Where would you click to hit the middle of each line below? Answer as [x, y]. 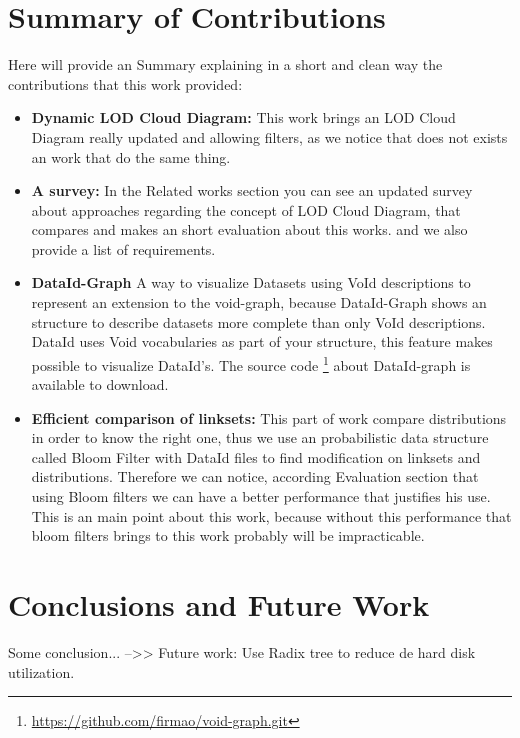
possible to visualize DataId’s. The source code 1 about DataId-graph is [251, 363]
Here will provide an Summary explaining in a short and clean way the [225, 64]
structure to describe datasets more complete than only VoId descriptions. [258, 321]
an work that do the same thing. [131, 156]
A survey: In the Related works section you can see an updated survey [252, 190]
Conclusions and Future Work [219, 604]
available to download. [100, 384]
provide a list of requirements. [123, 248]
